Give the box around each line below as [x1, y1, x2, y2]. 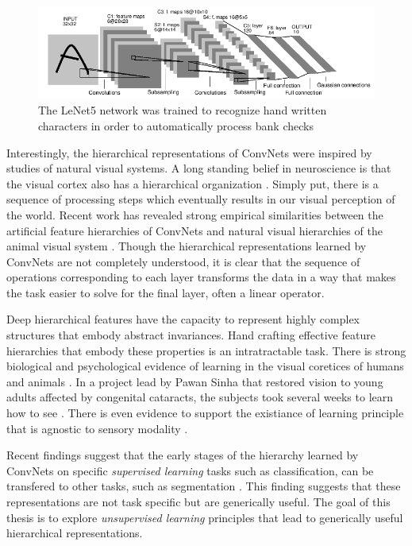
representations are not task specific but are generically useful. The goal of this [6, 494, 391, 509]
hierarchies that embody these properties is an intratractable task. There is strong [6, 342, 406, 358]
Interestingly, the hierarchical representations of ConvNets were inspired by [6, 144, 372, 161]
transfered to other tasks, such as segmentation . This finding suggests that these [6, 478, 401, 494]
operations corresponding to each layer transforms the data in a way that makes [6, 269, 396, 285]
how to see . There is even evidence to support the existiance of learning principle [6, 405, 404, 421]
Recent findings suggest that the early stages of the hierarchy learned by [6, 447, 359, 463]
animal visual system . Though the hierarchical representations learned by [6, 238, 367, 254]
